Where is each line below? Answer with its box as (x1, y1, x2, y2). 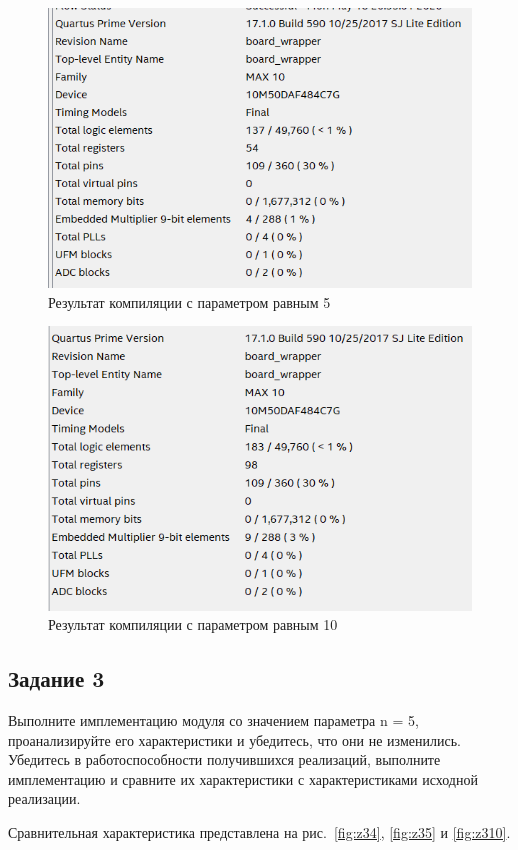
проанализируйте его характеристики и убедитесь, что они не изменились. (8, 729, 461, 750)
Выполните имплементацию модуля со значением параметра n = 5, (8, 709, 419, 730)
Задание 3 (8, 663, 105, 694)
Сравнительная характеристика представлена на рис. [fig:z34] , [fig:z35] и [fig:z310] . (8, 821, 511, 842)
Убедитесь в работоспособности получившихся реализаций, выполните (8, 749, 441, 770)
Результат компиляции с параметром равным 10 (48, 614, 338, 635)
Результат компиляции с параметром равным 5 (48, 291, 331, 312)
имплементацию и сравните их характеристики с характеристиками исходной (8, 768, 478, 789)
